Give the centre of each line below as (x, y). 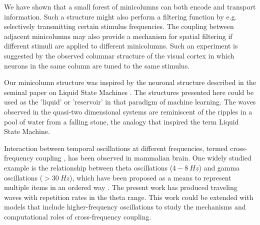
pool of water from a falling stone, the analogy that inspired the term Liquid (121, 121)
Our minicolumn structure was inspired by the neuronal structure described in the (130, 82)
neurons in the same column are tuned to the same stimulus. (97, 65)
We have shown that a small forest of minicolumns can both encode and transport (130, 6)
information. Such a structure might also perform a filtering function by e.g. (120, 16)
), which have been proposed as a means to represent (150, 177)
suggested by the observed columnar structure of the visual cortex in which (119, 55)
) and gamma (219, 167)
